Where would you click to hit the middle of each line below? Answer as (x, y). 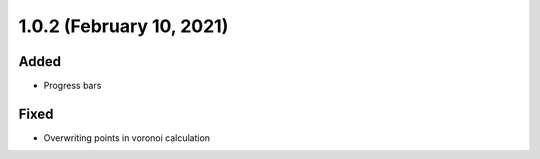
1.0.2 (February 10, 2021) (123, 26)
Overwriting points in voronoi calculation (126, 137)
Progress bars (72, 86)
